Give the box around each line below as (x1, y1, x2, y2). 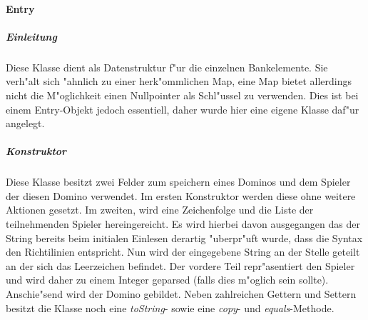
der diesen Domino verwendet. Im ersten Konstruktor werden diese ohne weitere (6, 188, 356, 203)
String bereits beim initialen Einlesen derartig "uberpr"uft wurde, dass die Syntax (6, 230, 363, 245)
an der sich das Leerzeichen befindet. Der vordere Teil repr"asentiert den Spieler (6, 258, 355, 273)
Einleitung (6, 29, 57, 44)
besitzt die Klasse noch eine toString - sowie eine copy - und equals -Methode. (6, 300, 334, 315)
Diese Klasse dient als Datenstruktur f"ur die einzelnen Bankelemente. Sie (6, 59, 328, 74)
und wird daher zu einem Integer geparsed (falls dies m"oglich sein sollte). (6, 272, 329, 287)
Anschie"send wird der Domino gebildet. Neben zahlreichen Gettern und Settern (6, 286, 357, 301)
